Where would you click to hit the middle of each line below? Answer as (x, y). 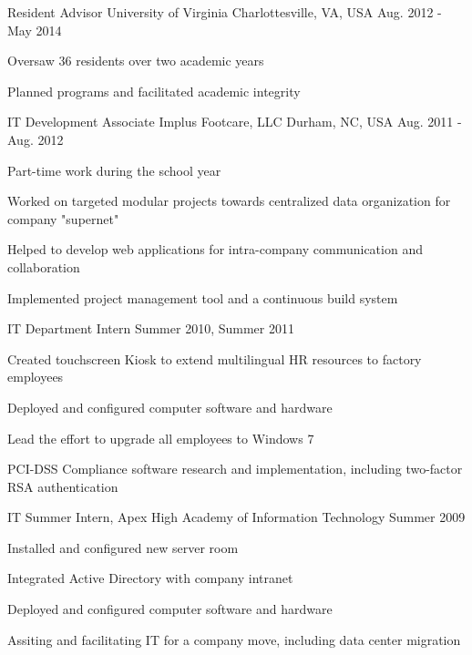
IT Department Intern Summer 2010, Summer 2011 (151, 328)
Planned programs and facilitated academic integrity (154, 91)
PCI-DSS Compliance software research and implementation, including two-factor (235, 469)
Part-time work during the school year (114, 170)
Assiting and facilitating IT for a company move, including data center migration (234, 639)
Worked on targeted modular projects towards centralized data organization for (229, 201)
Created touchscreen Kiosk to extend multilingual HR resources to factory (215, 358)
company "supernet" (63, 218)
